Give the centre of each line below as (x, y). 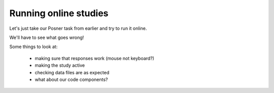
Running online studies (59, 13)
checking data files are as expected (72, 72)
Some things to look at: (33, 47)
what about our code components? (72, 79)
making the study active (60, 65)
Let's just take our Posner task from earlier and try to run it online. (78, 28)
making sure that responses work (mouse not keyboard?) (95, 58)
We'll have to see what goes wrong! (47, 37)
